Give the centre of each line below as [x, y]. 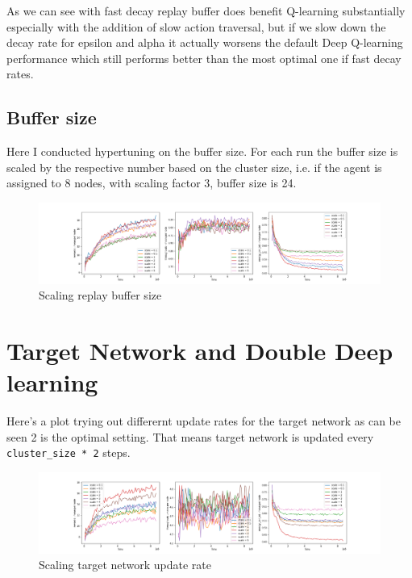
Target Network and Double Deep [200, 350]
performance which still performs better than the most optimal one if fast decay [204, 58]
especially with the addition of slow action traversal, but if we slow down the [196, 26]
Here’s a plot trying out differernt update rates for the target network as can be [204, 421]
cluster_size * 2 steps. [69, 452]
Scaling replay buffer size [100, 295]
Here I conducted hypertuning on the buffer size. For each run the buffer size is [202, 151]
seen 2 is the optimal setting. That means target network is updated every [190, 436]
